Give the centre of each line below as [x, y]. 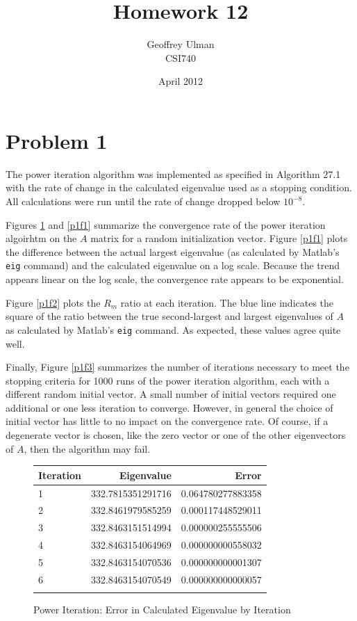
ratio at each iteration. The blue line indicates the [227, 302]
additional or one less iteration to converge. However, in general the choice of [169, 407]
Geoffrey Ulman [181, 44]
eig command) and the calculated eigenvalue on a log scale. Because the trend [173, 265]
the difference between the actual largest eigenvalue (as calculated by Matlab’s [173, 251]
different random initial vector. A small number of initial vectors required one [171, 394]
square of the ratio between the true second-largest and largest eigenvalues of [169, 316]
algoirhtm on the [41, 238]
